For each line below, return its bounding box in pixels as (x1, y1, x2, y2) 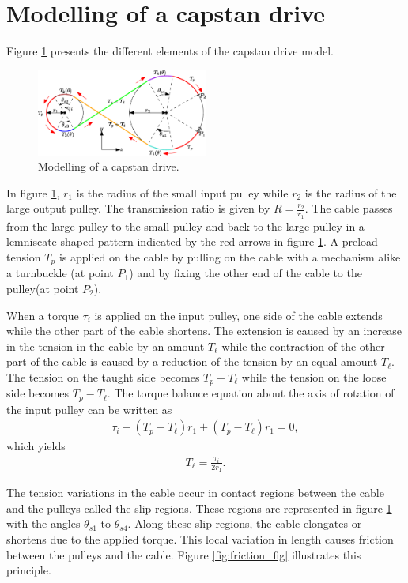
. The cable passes (304, 200, 393, 216)
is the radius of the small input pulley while (76, 184, 289, 201)
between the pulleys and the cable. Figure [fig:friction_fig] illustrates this (6, 546, 361, 562)
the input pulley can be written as (6, 401, 172, 417)
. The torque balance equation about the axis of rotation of (107, 385, 395, 401)
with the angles (6, 515, 81, 532)
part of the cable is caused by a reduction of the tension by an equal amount (6, 353, 378, 370)
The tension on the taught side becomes (6, 368, 200, 385)
